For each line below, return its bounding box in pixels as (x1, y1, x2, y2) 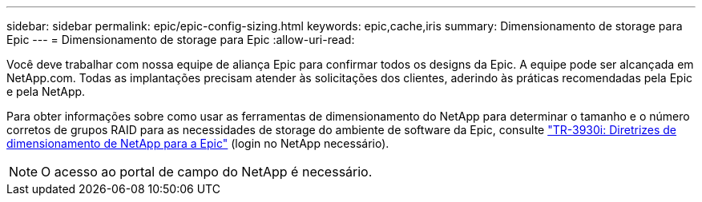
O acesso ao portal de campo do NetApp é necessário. (41, 164, 373, 180)
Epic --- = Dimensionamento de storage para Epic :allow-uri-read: (6, 33, 355, 46)
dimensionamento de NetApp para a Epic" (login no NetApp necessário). (6, 137, 389, 150)
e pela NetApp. (6, 85, 86, 98)
